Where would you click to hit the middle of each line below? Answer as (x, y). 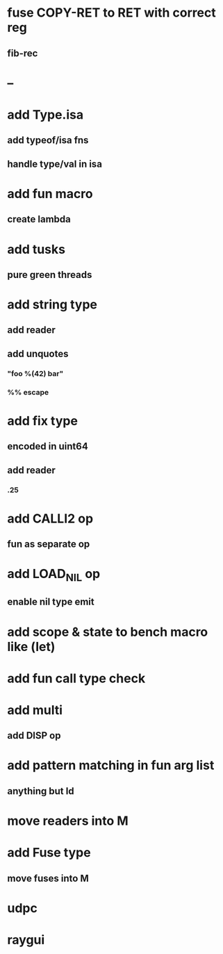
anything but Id (41, 791)
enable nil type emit (51, 602)
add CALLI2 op (50, 518)
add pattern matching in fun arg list (111, 765)
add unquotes (38, 353)
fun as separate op (49, 544)
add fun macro (50, 194)
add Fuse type (49, 853)
